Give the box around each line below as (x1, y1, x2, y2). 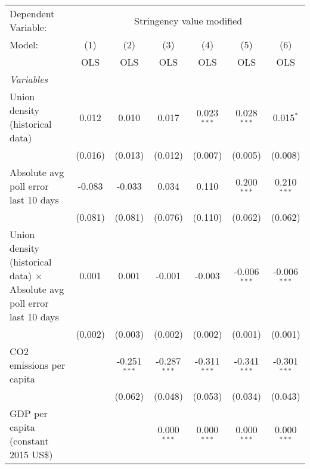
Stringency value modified (134, 13, 243, 27)
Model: (10, 38, 39, 51)
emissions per (10, 358, 66, 372)
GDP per (10, 406, 48, 420)
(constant (10, 434, 49, 448)
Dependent (10, 7, 55, 20)
